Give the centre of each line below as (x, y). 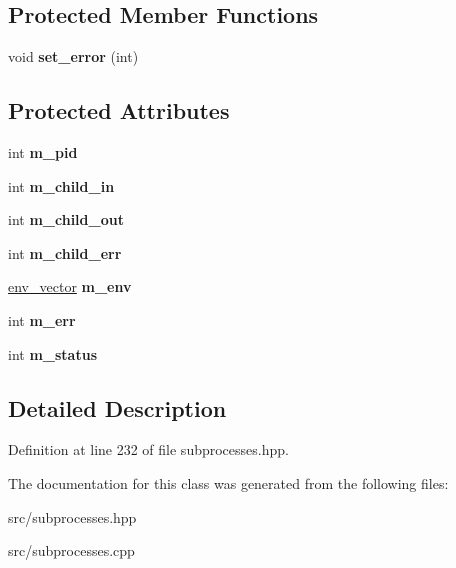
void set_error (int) (73, 56)
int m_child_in (61, 185)
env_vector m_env (70, 286)
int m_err (42, 319)
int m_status (52, 353)
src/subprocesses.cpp (71, 550)
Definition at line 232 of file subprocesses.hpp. (148, 449)
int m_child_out (66, 219)
